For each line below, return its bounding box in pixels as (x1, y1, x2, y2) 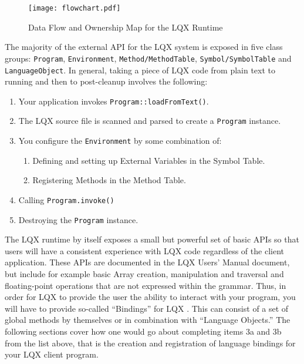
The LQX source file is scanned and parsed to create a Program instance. (18, 114, 281, 127)
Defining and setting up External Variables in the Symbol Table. (32, 154, 265, 166)
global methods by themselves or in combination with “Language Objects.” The (5, 314, 291, 326)
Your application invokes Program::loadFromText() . (18, 95, 209, 107)
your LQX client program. (5, 348, 99, 360)
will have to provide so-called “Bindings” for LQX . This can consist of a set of (5, 302, 289, 314)
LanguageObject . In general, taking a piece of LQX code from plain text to (5, 63, 275, 76)
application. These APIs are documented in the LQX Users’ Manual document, (5, 256, 290, 268)
